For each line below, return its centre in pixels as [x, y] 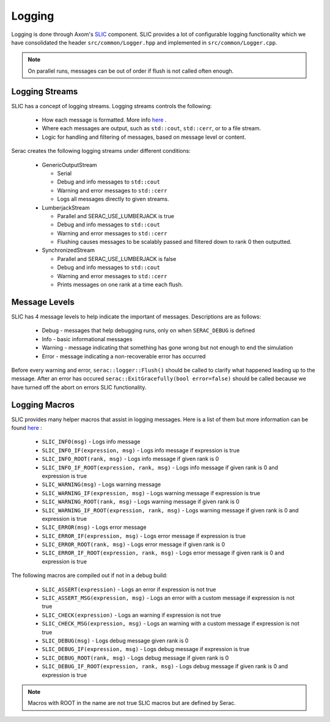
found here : [27, 427]
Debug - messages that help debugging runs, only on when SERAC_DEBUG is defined [148, 331]
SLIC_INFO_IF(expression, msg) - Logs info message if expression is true [141, 450]
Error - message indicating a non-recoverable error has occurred [124, 356]
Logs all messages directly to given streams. [113, 199]
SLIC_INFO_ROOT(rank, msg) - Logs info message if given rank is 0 [130, 459]
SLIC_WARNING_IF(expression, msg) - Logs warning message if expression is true [151, 493]
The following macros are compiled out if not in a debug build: [90, 575]
